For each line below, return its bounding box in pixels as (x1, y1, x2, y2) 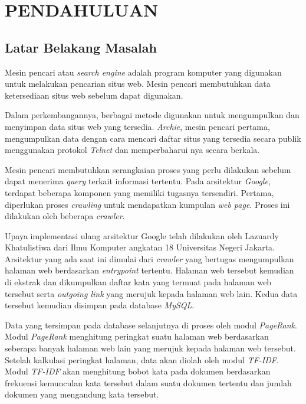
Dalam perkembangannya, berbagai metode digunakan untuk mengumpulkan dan (5, 109, 300, 121)
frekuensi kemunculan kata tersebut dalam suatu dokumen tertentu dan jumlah (5, 376, 292, 389)
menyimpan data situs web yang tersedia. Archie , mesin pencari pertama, (5, 120, 270, 132)
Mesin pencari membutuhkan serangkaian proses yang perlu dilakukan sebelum (5, 163, 291, 175)
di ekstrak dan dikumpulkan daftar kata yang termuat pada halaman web (5, 276, 272, 288)
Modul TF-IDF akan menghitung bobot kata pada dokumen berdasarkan (5, 365, 271, 377)
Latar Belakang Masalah (5, 38, 157, 56)
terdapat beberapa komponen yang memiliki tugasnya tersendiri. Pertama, (5, 186, 274, 198)
